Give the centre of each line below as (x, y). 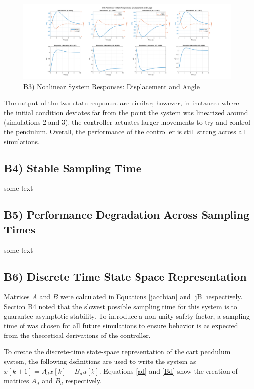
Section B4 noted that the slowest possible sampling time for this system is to (121, 306)
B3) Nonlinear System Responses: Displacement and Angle (112, 86)
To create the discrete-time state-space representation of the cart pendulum (117, 351)
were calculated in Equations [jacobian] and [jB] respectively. (151, 297)
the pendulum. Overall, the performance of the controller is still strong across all (125, 131)
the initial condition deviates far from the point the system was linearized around (126, 112)
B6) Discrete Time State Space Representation (125, 276)
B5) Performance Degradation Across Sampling (127, 215)
